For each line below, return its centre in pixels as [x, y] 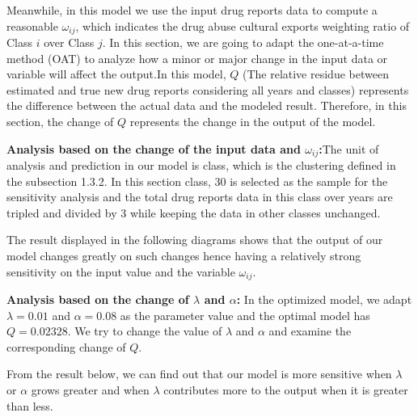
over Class [69, 42]
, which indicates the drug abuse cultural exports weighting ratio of [243, 25]
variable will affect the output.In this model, [116, 74]
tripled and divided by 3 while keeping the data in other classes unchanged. [194, 212]
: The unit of [349, 148]
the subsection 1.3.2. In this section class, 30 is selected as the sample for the [197, 181]
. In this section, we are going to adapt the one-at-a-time [243, 42]
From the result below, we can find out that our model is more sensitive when [199, 374]
